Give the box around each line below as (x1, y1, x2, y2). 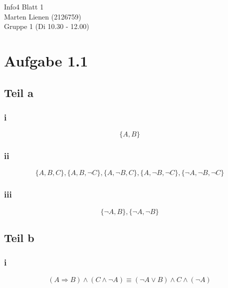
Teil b (4, 229, 34, 245)
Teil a (4, 84, 34, 100)
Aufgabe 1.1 (4, 50, 88, 70)
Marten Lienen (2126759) (4, 11, 81, 21)
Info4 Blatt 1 (4, 1, 44, 11)
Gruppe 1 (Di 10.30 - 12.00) (4, 21, 89, 31)
